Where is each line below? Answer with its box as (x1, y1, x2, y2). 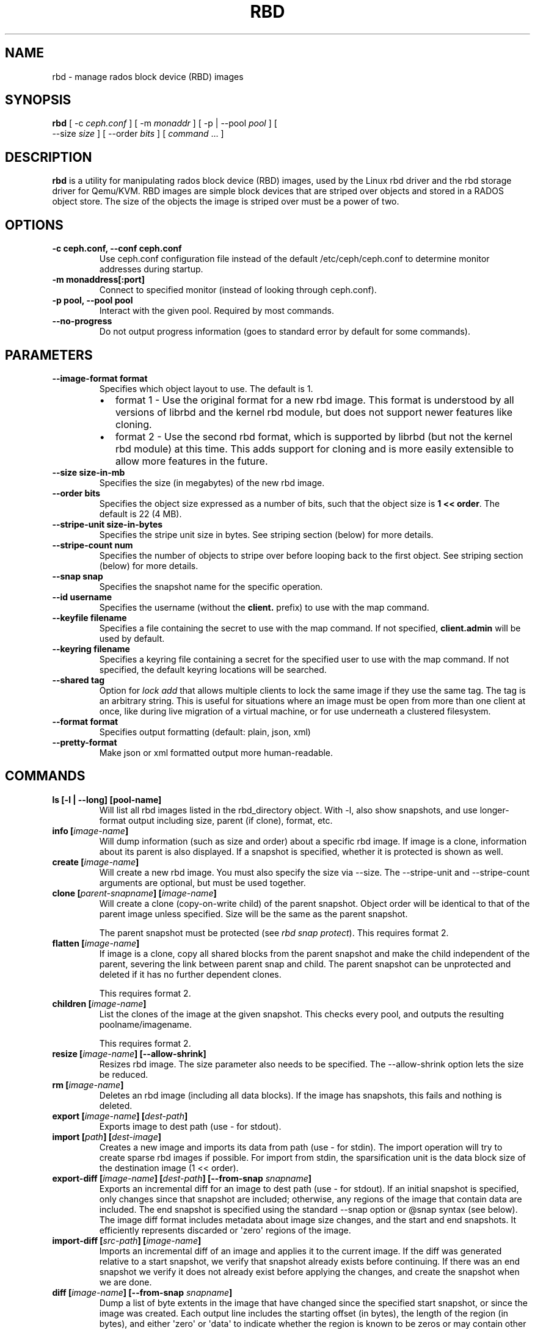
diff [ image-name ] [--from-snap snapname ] (52, 1287, 233, 1298)
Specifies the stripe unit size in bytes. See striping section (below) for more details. (99, 529, 434, 540)
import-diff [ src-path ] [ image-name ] (52, 1235, 202, 1246)
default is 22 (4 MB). (99, 508, 182, 519)
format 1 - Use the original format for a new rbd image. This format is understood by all (115, 393, 514, 406)
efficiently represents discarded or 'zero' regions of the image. (99, 1224, 351, 1235)
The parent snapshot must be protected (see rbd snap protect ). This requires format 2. (99, 927, 449, 938)
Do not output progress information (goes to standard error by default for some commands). (99, 326, 470, 337)
